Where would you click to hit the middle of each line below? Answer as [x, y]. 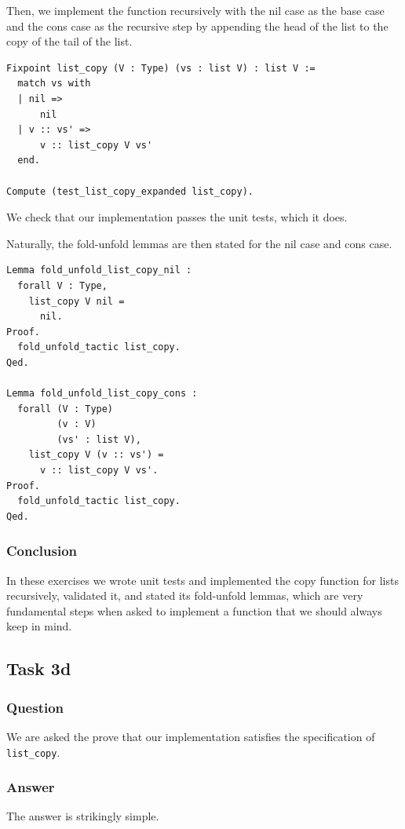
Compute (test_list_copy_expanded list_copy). [130, 191]
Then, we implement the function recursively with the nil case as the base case [195, 10]
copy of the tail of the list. [69, 41]
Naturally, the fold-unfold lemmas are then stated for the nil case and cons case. [199, 243]
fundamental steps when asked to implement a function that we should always [194, 610]
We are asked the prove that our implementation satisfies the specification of [191, 736]
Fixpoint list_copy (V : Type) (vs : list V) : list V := [161, 68]
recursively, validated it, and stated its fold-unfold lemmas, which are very [185, 595]
